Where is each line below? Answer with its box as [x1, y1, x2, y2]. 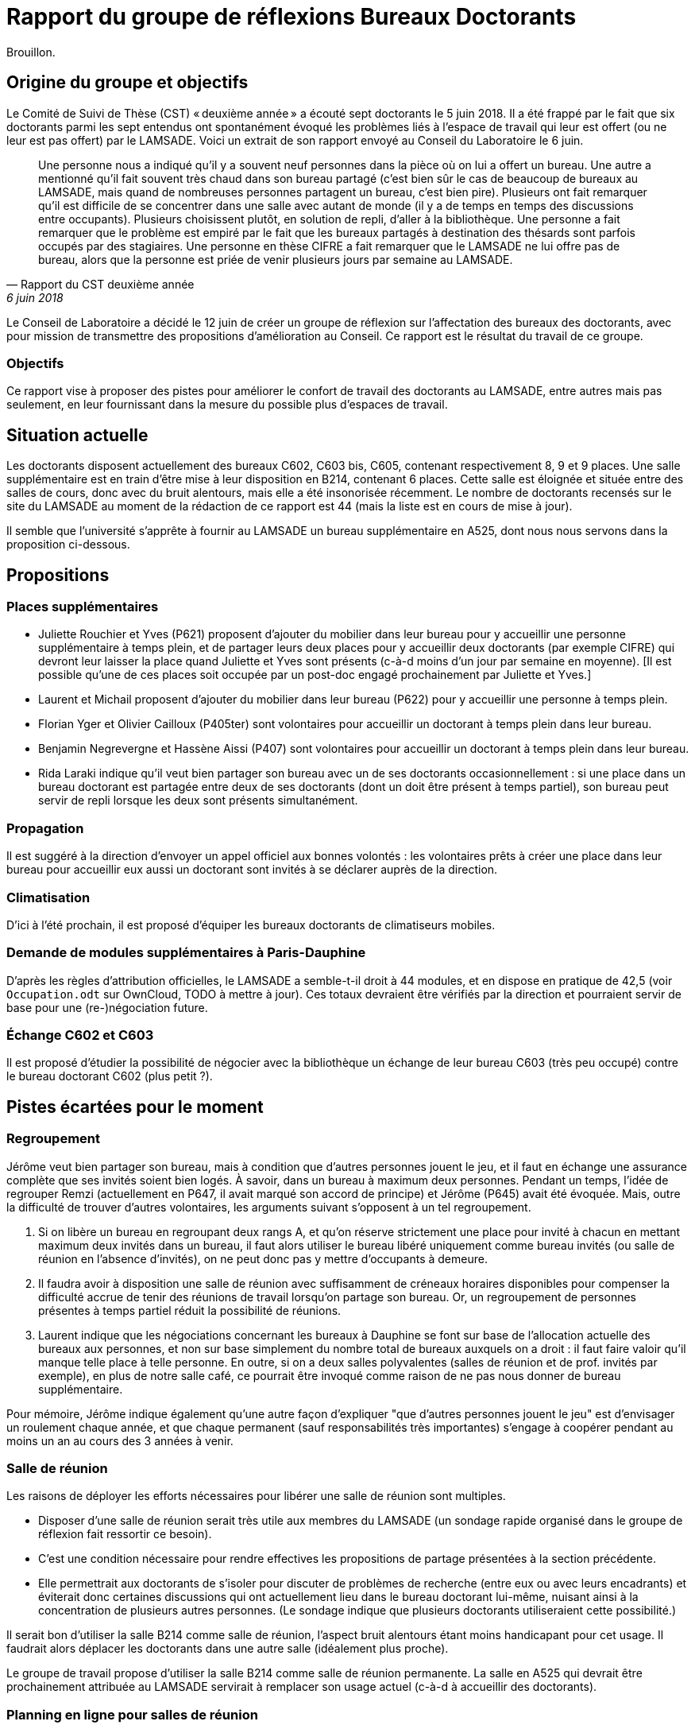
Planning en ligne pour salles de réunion [6, 1706, 258, 1723]
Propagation [6, 820, 84, 836]
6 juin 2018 [6, 290, 64, 304]
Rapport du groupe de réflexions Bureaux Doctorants [6, 3, 577, 30]
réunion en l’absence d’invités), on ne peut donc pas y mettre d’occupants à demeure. [38, 1251, 488, 1266]
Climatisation [6, 889, 91, 905]
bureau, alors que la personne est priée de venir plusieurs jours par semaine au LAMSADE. [38, 252, 513, 266]
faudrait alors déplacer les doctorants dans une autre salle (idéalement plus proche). [6, 1642, 449, 1656]
